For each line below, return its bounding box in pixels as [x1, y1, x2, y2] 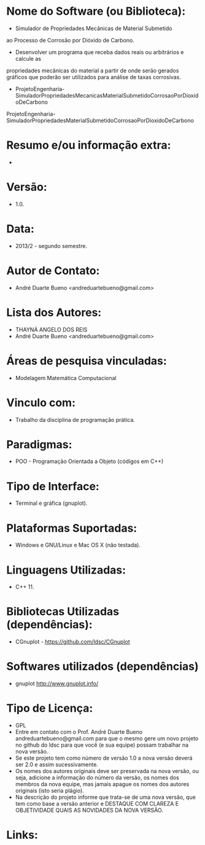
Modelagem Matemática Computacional [15, 374, 117, 381]
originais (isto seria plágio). [15, 787, 84, 795]
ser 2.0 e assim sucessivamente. [15, 761, 98, 768]
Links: [6, 828, 39, 842]
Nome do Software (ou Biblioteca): [6, 4, 186, 18]
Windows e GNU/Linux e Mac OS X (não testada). [15, 542, 141, 549]
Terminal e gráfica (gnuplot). [15, 499, 88, 507]
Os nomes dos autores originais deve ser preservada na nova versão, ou [15, 768, 199, 775]
